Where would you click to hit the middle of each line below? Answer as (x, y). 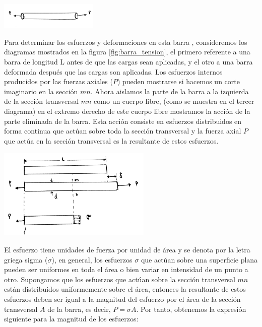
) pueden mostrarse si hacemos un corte (178, 81)
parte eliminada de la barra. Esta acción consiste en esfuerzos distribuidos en (123, 121)
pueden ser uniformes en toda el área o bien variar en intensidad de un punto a (126, 269)
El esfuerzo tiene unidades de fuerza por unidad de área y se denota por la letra (127, 249)
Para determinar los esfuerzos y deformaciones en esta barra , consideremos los (126, 42)
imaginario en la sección (41, 91)
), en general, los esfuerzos (92, 259)
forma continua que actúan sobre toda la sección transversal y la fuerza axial (123, 131)
